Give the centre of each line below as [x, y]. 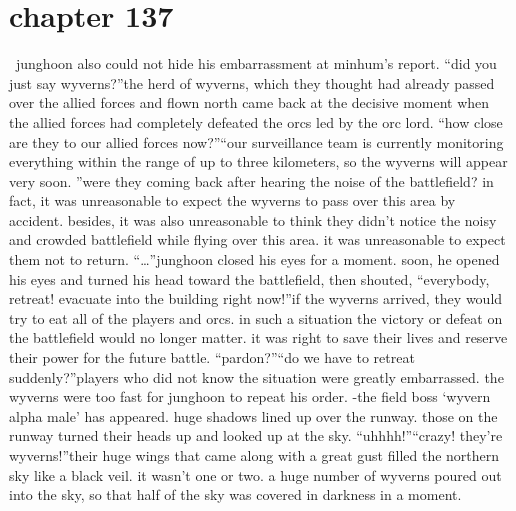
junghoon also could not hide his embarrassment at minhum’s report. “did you [256, 63]
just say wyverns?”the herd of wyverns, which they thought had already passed [252, 82]
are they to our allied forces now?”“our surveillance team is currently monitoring [256, 141]
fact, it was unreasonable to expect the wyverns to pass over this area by [232, 200]
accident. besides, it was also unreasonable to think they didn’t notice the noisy [253, 219]
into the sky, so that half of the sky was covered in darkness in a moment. [235, 494]
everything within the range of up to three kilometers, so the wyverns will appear [258, 161]
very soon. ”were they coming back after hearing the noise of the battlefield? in [251, 180]
